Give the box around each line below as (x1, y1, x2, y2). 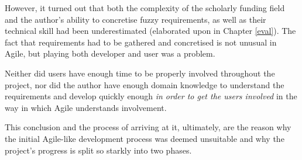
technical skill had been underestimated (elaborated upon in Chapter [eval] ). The (5, 25, 296, 37)
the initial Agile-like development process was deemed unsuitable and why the (5, 132, 284, 144)
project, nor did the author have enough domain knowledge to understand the (5, 78, 284, 91)
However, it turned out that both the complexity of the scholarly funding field (5, 2, 285, 13)
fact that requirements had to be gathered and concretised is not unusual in (5, 36, 277, 48)
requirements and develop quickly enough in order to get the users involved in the (5, 90, 297, 102)
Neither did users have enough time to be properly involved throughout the (5, 67, 275, 79)
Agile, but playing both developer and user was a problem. (5, 47, 215, 60)
